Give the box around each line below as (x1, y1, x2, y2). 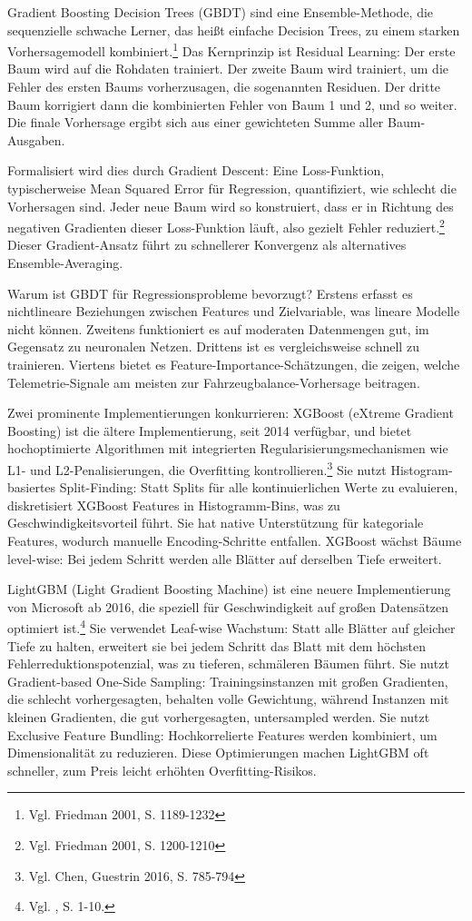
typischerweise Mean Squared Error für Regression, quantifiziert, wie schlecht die (7, 179, 457, 197)
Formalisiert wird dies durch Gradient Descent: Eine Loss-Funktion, (7, 161, 385, 180)
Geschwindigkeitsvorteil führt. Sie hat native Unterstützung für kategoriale (7, 513, 424, 532)
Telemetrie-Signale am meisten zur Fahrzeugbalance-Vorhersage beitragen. (7, 372, 420, 391)
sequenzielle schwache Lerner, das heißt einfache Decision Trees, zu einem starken (7, 20, 460, 39)
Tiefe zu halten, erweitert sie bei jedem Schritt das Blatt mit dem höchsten (7, 636, 426, 655)
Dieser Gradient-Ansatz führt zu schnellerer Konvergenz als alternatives (7, 235, 407, 254)
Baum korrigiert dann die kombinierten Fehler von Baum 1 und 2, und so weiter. (7, 94, 457, 114)
